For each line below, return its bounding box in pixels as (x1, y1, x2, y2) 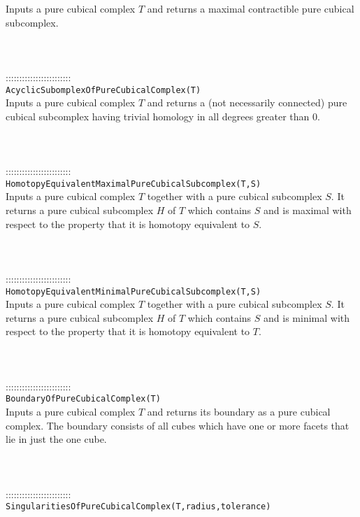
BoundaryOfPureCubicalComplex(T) (6, 394, 161, 404)
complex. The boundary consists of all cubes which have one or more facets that (6, 418, 350, 432)
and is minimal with (264, 310, 350, 325)
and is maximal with (264, 203, 352, 218)
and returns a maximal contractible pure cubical (147, 1, 354, 15)
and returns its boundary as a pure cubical (147, 404, 331, 419)
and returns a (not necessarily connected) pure (147, 95, 347, 110)
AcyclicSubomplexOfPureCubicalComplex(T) (6, 85, 201, 95)
